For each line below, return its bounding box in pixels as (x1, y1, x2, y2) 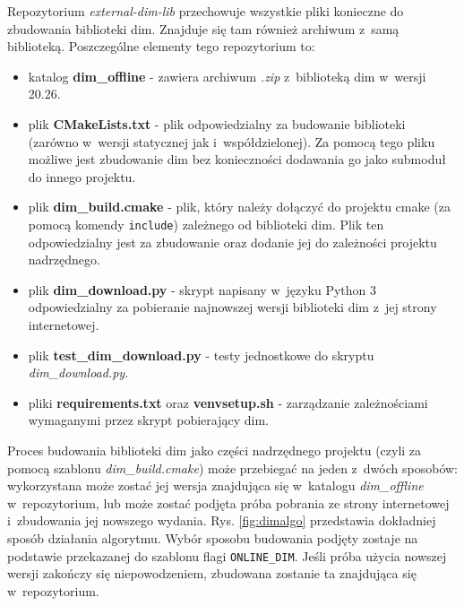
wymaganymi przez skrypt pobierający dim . (28, 411, 269, 429)
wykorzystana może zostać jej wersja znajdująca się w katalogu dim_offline (7, 476, 424, 495)
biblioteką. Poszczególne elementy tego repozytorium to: (7, 37, 315, 56)
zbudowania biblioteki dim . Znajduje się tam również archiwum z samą (7, 19, 400, 38)
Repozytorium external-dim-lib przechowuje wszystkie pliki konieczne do (7, 2, 404, 20)
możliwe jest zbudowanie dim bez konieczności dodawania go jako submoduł (28, 150, 446, 169)
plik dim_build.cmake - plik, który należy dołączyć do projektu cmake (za (28, 197, 451, 216)
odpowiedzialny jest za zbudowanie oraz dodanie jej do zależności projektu (28, 232, 437, 251)
